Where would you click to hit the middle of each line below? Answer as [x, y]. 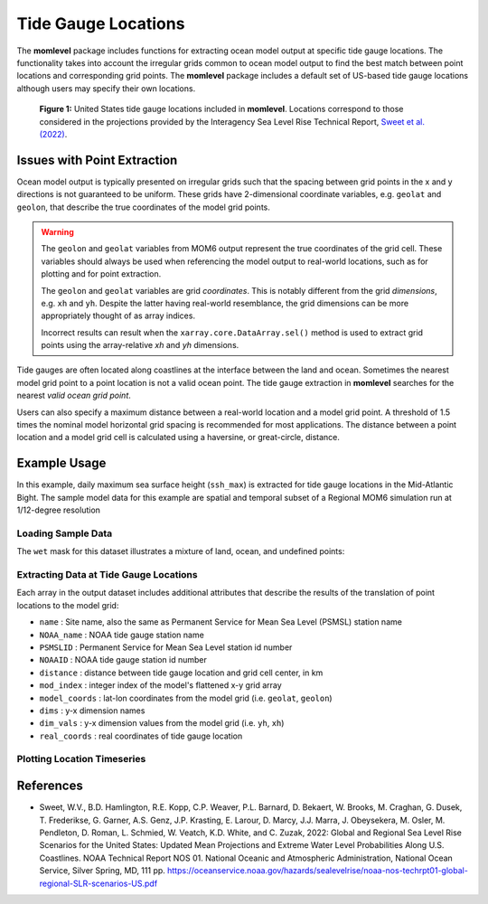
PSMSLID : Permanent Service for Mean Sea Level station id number [166, 647]
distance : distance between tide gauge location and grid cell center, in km [181, 673]
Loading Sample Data [65, 533]
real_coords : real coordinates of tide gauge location [141, 736]
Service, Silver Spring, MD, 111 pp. [103, 871]
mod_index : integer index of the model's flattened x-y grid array [160, 685]
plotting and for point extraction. [101, 274]
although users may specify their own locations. [106, 88]
